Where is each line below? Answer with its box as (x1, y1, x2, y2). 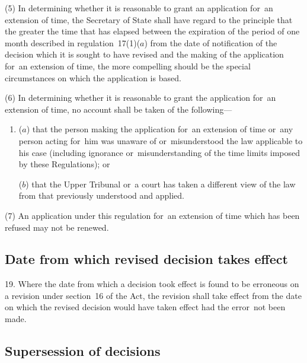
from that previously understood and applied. (18, 189, 184, 202)
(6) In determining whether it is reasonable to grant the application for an (5, 91, 276, 104)
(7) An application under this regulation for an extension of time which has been (5, 209, 300, 221)
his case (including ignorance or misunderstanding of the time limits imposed (18, 146, 300, 158)
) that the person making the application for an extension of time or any (26, 123, 293, 135)
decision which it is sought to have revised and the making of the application (5, 48, 284, 60)
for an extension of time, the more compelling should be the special (5, 59, 251, 72)
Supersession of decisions (5, 342, 161, 360)
